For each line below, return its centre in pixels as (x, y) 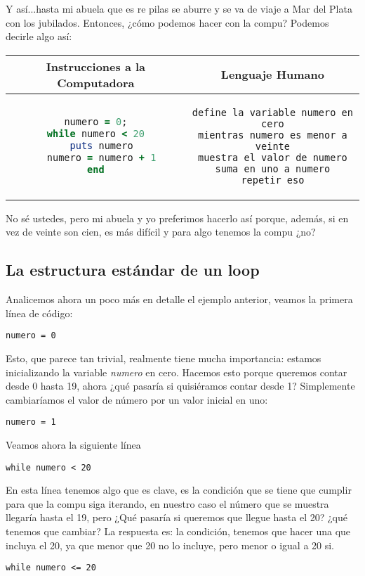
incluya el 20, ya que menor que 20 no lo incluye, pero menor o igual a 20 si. (170, 545)
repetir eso (273, 180)
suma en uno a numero (273, 168)
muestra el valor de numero (273, 157)
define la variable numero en (272, 112)
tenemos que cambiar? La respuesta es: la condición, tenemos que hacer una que (178, 531)
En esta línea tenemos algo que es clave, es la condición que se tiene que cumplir (179, 490)
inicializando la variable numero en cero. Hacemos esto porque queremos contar (177, 372)
